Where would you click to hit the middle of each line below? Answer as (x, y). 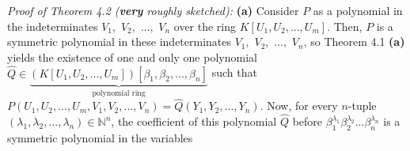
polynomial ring (119, 94)
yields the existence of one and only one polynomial (132, 57)
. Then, (345, 26)
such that (234, 72)
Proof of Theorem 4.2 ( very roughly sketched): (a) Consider (153, 10)
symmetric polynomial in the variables (100, 137)
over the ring (205, 26)
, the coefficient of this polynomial (194, 121)
